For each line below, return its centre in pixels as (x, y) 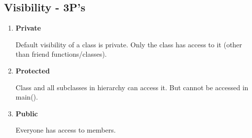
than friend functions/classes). (61, 54)
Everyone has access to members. (66, 130)
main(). (27, 97)
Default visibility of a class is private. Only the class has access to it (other (129, 44)
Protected (33, 70)
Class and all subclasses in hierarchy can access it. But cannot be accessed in (132, 87)
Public (27, 113)
